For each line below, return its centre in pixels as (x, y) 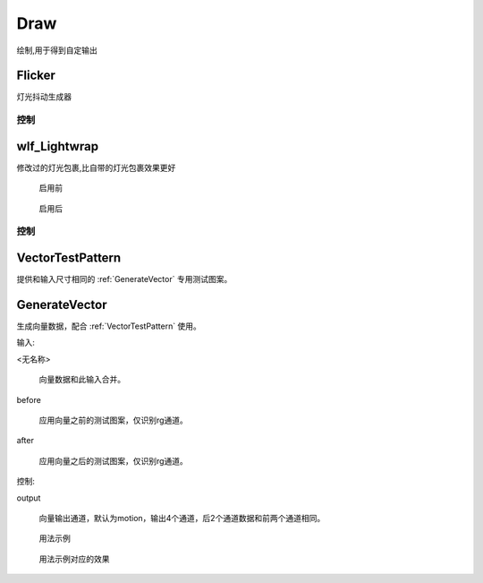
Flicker (36, 76)
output (29, 498)
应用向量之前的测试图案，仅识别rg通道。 (113, 420)
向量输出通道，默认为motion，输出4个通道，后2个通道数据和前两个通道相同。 (182, 518)
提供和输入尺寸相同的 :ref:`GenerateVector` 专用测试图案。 (124, 279)
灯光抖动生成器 (44, 97)
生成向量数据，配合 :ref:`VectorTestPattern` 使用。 (109, 326)
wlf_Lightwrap (57, 146)
